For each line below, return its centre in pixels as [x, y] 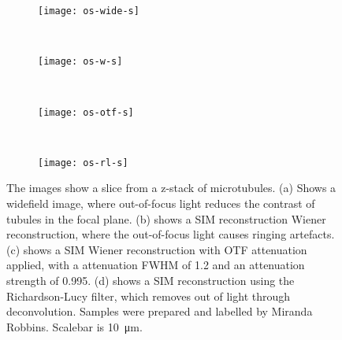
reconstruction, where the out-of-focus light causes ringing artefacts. [171, 234]
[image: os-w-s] [80, 62]
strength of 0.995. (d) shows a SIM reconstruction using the [151, 280]
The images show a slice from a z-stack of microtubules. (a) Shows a [171, 188]
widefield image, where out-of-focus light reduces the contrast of [161, 203]
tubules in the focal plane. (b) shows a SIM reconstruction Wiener [166, 218]
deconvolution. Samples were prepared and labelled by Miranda [160, 311]
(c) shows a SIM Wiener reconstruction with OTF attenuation [157, 249]
